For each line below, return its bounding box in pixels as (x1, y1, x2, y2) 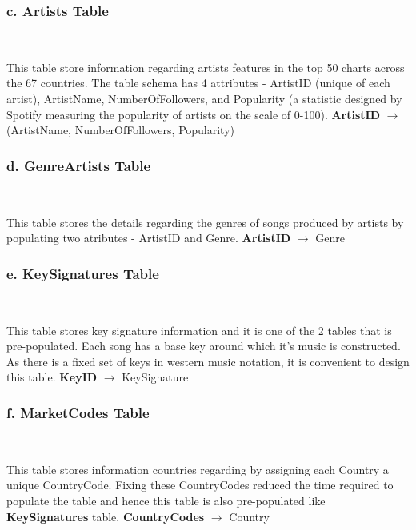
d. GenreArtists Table (6, 155, 151, 175)
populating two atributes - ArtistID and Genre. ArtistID (6, 229, 291, 246)
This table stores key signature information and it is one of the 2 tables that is (6, 321, 392, 338)
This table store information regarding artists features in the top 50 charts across (6, 58, 405, 75)
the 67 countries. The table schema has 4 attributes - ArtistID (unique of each (6, 74, 390, 91)
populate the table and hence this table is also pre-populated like (6, 492, 326, 508)
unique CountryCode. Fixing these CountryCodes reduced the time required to (6, 476, 394, 493)
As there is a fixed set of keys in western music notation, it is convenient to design (6, 353, 410, 369)
